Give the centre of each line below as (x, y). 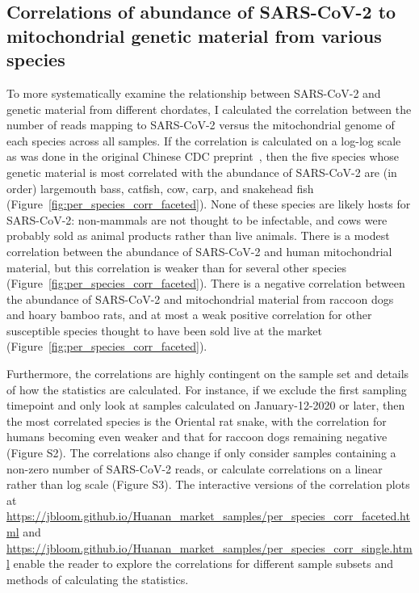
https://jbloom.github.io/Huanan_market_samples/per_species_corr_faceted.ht (208, 516)
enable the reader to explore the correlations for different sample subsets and (203, 564)
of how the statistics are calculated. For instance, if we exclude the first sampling (207, 389)
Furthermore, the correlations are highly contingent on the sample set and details (208, 374)
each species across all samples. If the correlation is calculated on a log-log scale (204, 140)
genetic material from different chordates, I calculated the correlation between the (209, 109)
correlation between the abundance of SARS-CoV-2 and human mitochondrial (199, 251)
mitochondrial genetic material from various (194, 35)
